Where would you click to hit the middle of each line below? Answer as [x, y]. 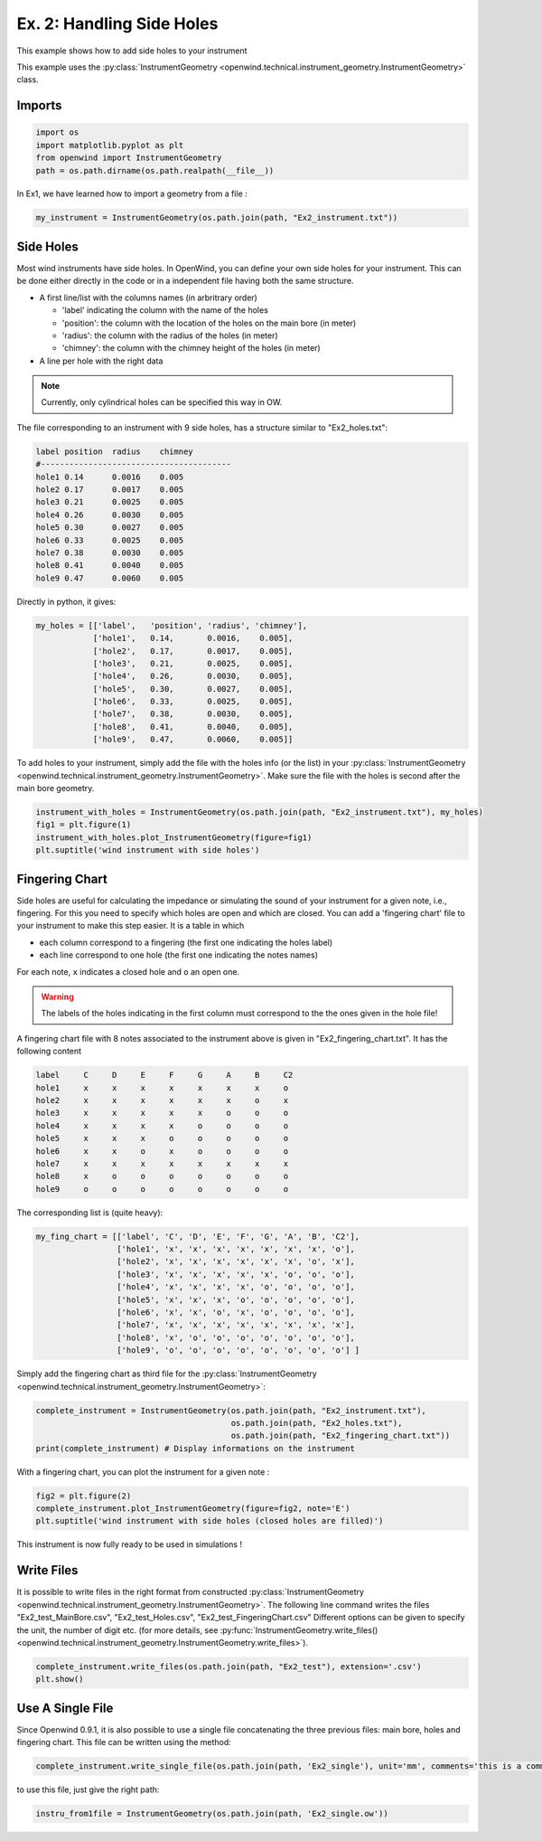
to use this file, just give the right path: [88, 1789]
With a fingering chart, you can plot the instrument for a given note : [143, 1472]
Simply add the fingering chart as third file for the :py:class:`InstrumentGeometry [167, 1374]
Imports [39, 105]
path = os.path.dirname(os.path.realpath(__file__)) [155, 170]
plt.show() [60, 1679]
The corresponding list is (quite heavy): [90, 1213]
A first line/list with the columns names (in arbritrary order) [148, 297]
